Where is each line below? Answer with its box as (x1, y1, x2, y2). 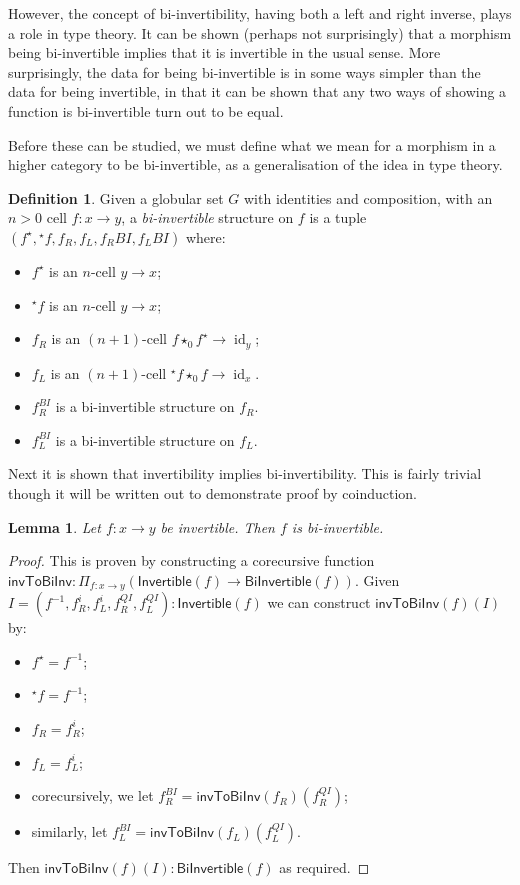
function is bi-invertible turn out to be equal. (8, 100, 284, 121)
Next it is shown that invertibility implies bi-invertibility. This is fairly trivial (8, 463, 482, 484)
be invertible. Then (160, 516, 275, 537)
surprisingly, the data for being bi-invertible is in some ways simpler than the (8, 61, 481, 82)
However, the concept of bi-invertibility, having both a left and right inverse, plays (8, 3, 512, 23)
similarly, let (31, 821, 108, 842)
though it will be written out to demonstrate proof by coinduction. (8, 482, 417, 503)
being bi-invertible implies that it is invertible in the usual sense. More (8, 42, 441, 63)
